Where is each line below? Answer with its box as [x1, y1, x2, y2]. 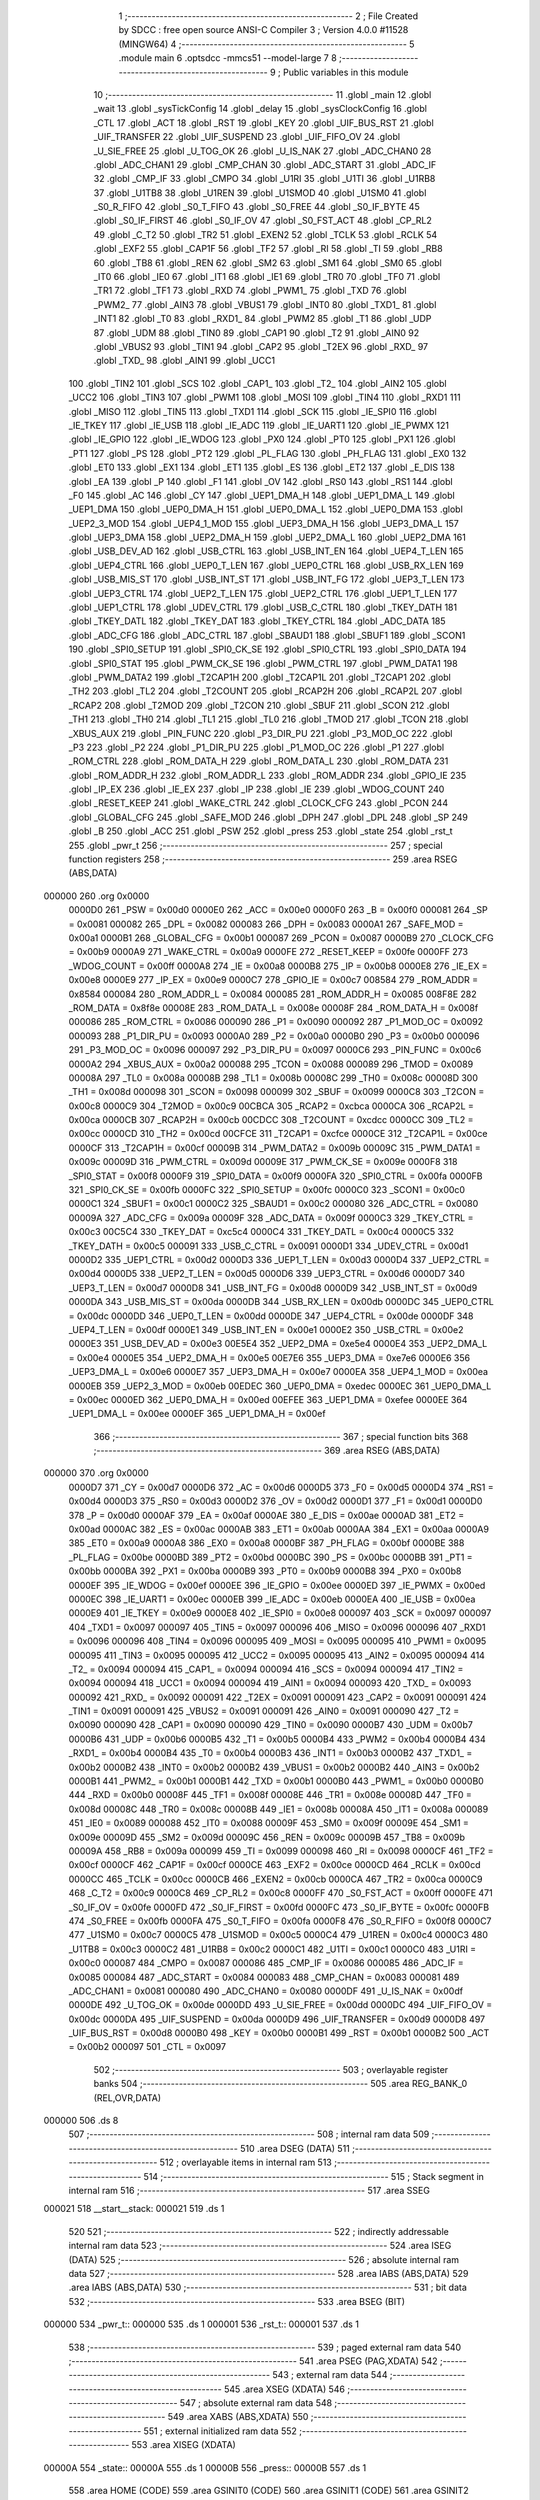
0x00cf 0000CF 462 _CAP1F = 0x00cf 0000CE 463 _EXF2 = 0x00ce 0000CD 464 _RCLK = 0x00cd [68, 1859, 481, 1871]
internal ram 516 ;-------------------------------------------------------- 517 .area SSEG [68, 2184, 430, 2196]
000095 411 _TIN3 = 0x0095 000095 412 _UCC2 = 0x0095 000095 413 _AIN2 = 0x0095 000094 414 [68, 1649, 485, 1661]
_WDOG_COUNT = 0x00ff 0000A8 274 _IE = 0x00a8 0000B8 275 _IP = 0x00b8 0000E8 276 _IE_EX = [68, 960, 489, 972]
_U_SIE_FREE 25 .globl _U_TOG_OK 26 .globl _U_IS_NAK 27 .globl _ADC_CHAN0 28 [93, 145, 432, 157]
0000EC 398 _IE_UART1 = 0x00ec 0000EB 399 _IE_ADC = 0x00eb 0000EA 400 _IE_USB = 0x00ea [68, 1593, 476, 1605]
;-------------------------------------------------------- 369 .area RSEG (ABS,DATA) [93, 1445, 441, 1457]
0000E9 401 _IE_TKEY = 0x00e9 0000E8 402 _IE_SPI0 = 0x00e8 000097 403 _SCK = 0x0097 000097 [68, 1607, 492, 1619]
